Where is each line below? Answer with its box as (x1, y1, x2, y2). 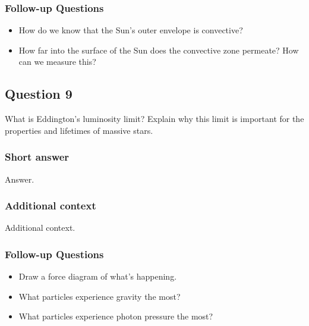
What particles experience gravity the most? (18, 290, 181, 302)
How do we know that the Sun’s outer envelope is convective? (18, 24, 243, 36)
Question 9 (5, 84, 72, 103)
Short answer (5, 149, 70, 164)
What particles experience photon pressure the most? (18, 310, 213, 322)
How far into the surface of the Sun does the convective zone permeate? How (18, 43, 299, 56)
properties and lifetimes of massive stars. (5, 124, 153, 136)
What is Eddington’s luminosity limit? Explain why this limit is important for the (5, 112, 304, 125)
